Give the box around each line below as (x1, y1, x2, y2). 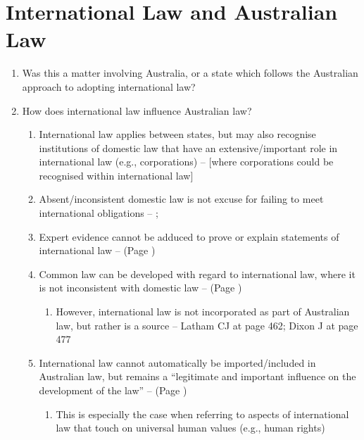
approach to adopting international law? (22, 79, 196, 94)
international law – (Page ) (39, 243, 156, 258)
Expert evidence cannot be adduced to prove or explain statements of (39, 229, 339, 244)
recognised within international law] (39, 168, 194, 182)
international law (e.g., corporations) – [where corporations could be (39, 154, 334, 169)
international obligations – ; (39, 206, 158, 220)
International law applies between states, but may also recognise (39, 127, 316, 142)
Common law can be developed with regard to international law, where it (39, 266, 356, 281)
